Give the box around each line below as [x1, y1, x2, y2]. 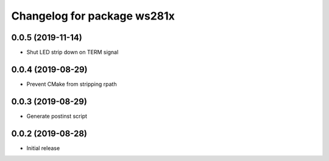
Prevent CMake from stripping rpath [26, 80, 117, 88]
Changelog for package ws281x [11, 9, 175, 23]
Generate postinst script [26, 112, 88, 120]
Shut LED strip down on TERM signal [26, 49, 119, 56]
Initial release [26, 144, 60, 152]
